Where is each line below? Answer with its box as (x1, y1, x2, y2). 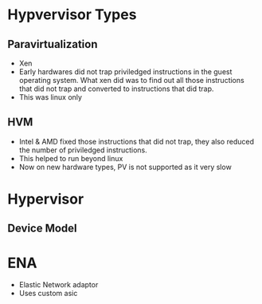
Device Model (7, 222, 77, 235)
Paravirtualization (7, 38, 98, 51)
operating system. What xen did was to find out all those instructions (18, 76, 244, 85)
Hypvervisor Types (7, 6, 137, 24)
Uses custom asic (18, 289, 78, 298)
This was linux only (18, 93, 83, 101)
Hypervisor (7, 190, 84, 208)
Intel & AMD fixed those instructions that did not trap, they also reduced (18, 136, 254, 146)
